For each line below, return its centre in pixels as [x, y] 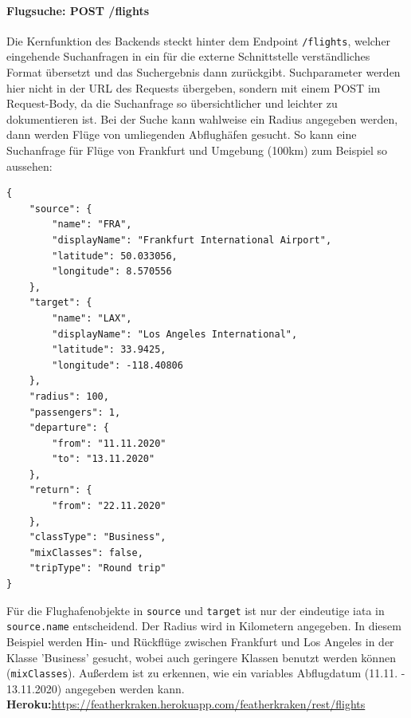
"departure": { [69, 428]
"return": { [61, 490]
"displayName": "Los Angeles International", [175, 334]
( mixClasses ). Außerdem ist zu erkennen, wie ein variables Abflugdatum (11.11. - [206, 673]
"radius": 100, [69, 396]
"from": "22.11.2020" [109, 506]
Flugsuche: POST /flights [78, 10]
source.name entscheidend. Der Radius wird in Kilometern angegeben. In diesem [204, 626]
